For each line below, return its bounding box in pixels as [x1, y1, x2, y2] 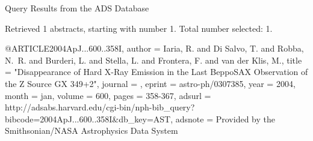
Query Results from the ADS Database [5, 2, 149, 14]
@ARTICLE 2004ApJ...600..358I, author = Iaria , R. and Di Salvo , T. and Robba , [5, 42, 304, 55]
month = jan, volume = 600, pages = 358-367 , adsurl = [5, 89, 211, 101]
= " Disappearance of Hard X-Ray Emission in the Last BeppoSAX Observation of [5, 65, 308, 78]
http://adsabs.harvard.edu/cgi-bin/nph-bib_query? [5, 101, 195, 113]
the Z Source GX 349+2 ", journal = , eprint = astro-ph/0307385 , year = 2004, [5, 77, 296, 89]
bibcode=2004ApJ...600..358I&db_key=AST [5, 112, 171, 125]
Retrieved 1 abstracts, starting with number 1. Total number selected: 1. [5, 22, 273, 34]
